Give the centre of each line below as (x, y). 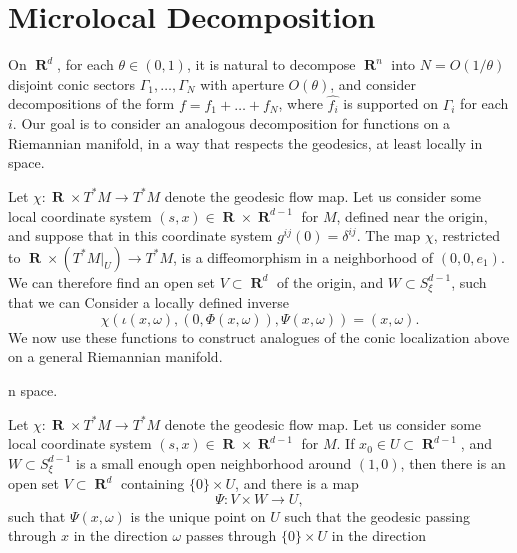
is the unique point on (198, 515)
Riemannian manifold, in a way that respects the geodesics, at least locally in (245, 142)
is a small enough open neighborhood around (213, 462)
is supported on (390, 103)
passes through (231, 535)
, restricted (467, 235)
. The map (388, 235)
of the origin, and (330, 281)
